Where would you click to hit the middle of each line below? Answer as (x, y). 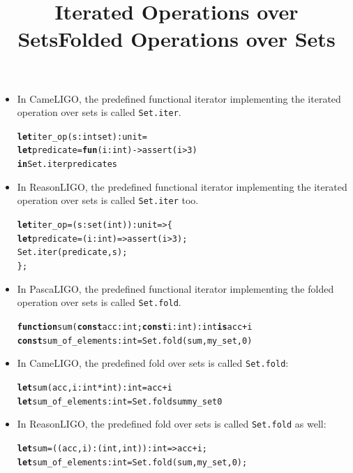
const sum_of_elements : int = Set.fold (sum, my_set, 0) (135, 341)
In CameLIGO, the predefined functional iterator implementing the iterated (179, 98)
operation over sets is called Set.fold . (99, 302)
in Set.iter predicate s (67, 165)
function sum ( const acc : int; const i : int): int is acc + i (135, 327)
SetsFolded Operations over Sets (176, 39)
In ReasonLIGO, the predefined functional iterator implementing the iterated (182, 186)
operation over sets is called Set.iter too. (108, 200)
